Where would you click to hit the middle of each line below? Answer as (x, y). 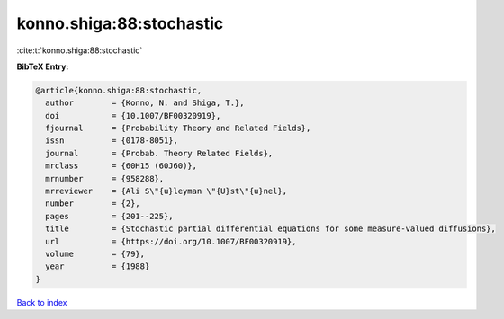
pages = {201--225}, (110, 216)
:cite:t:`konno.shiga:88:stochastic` (80, 50)
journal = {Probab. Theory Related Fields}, (159, 153)
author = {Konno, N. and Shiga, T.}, (145, 103)
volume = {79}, (95, 254)
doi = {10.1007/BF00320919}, (133, 115)
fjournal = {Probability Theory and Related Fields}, (178, 128)
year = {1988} (98, 266)
